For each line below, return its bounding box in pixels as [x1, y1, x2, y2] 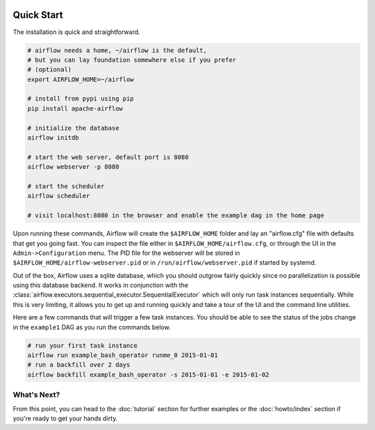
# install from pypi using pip [27, 94, 135, 103]
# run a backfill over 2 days [27, 361, 131, 369]
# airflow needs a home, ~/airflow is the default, [27, 46, 208, 54]
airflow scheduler [27, 192, 90, 200]
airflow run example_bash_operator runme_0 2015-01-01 [27, 352, 218, 359]
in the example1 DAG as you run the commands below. [12, 323, 171, 331]
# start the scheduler [27, 182, 105, 190]
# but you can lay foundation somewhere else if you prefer [27, 56, 237, 64]
